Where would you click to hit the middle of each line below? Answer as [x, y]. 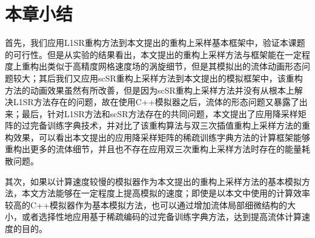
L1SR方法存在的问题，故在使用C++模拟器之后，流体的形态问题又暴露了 [156, 102]
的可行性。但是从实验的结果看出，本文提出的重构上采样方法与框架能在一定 [153, 54]
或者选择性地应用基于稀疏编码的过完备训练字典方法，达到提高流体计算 [161, 217]
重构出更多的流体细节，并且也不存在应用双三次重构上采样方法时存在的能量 [153, 149]
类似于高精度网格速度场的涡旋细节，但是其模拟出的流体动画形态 [174, 66]
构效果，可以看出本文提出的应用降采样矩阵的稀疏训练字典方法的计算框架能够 [157, 137]
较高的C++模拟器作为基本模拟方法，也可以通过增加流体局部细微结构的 [146, 204]
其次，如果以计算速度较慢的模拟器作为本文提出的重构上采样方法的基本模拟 [153, 181]
